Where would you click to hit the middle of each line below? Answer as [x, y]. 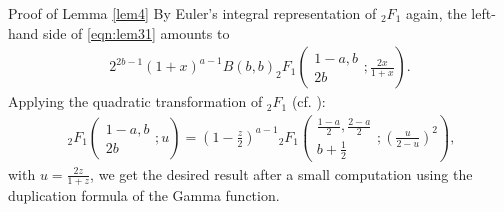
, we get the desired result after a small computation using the [281, 173]
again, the [436, 13]
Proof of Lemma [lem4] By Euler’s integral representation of [192, 13]
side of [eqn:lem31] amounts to [136, 32]
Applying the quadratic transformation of [135, 101]
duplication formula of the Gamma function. [144, 195]
